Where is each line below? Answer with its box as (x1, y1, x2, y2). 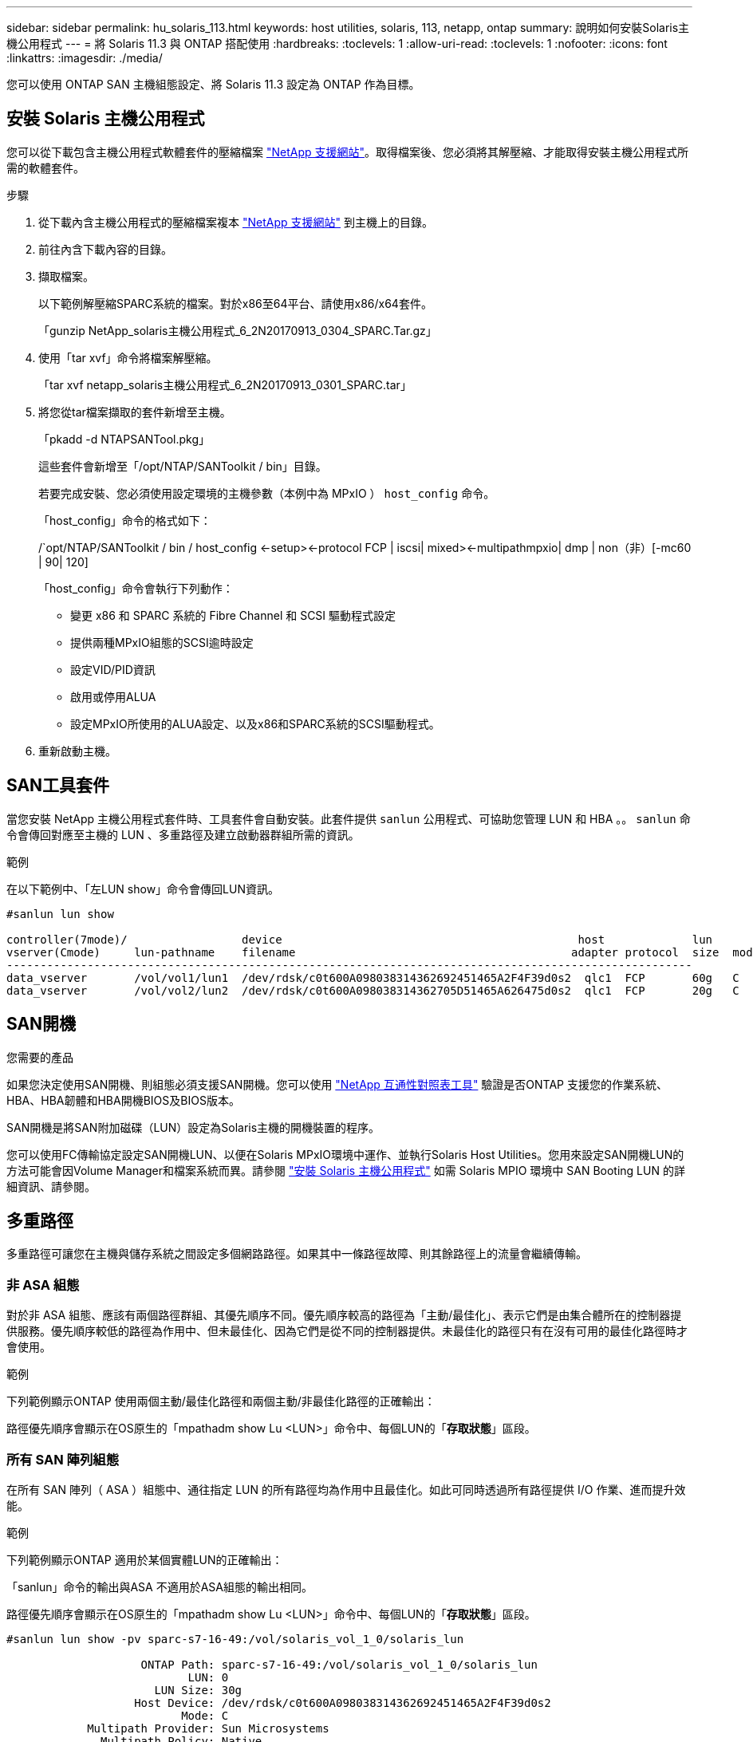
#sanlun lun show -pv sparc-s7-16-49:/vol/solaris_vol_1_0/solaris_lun (6, 1632, 464, 1645)
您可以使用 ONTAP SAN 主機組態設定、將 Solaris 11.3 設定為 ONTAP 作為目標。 (6, 77, 420, 91)
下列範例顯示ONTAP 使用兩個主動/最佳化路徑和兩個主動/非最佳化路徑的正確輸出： (6, 1394, 436, 1409)
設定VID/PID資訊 (70, 662, 156, 676)
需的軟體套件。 (6, 160, 85, 175)
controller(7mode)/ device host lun (6, 932, 713, 946)
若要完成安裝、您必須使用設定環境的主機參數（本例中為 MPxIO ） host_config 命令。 (38, 486, 495, 500)
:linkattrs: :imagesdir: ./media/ (6, 51, 163, 65)
